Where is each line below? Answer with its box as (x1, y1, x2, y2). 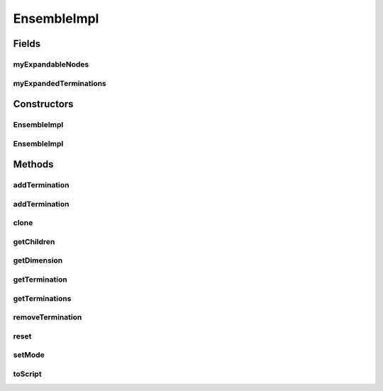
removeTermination (13, 312, 82, 322)
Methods (13, 158, 54, 170)
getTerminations (13, 293, 72, 303)
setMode (13, 350, 45, 360)
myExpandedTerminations (13, 78, 106, 88)
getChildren (13, 236, 55, 246)
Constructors (13, 98, 74, 110)
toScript (13, 369, 42, 379)
